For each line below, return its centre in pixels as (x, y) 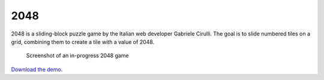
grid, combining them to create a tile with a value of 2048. (83, 42)
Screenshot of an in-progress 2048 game (77, 56)
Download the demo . (37, 69)
